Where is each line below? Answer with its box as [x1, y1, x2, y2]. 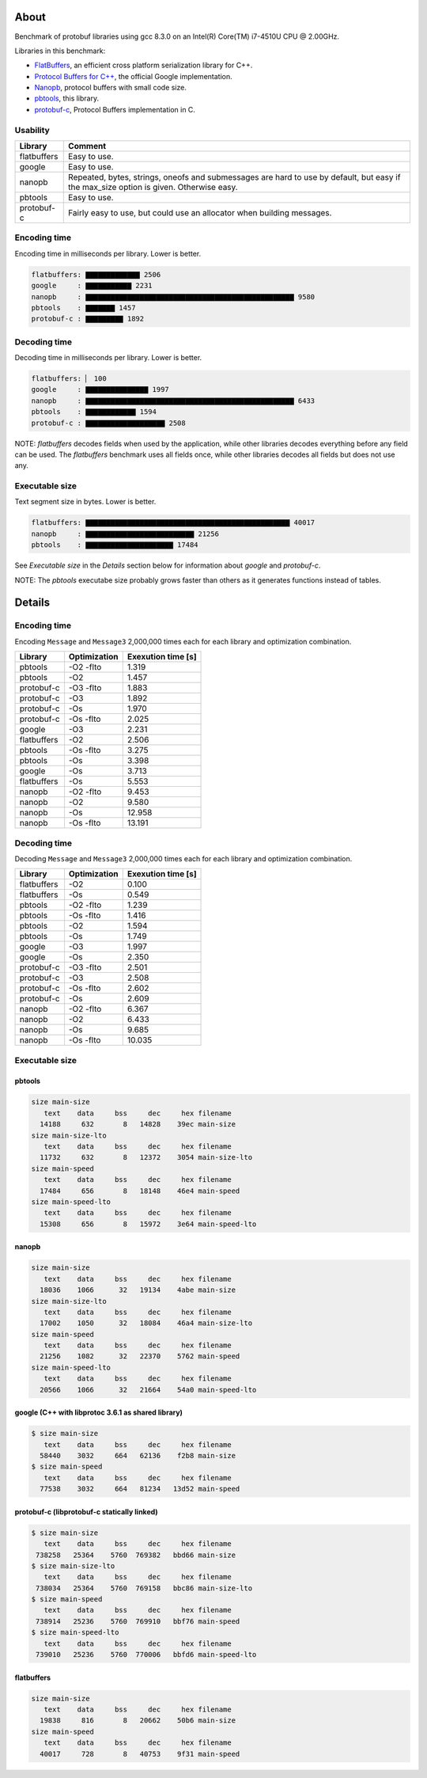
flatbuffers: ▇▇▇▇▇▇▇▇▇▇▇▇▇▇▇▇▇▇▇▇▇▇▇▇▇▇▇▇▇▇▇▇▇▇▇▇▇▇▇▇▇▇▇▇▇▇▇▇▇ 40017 [31, 519, 316, 527]
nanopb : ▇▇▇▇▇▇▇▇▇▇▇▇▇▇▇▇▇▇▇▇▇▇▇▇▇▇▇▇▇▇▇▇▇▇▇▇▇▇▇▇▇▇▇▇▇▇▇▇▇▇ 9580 [31, 292, 316, 301]
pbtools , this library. [34, 93, 99, 103]
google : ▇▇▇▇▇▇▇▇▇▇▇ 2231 [31, 281, 153, 291]
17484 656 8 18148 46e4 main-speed [40, 1186, 240, 1195]
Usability [14, 124, 51, 135]
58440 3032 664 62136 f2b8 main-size [40, 1451, 236, 1460]
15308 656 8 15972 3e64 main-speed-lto [40, 1219, 257, 1229]
